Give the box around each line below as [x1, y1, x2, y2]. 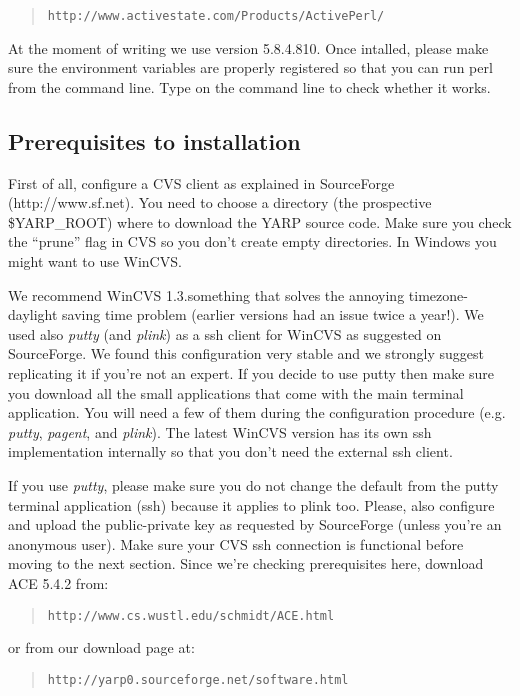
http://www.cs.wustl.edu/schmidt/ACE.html [47, 608, 335, 623]
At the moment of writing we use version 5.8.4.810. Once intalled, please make [8, 37, 489, 58]
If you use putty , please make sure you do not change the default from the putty [8, 474, 499, 495]
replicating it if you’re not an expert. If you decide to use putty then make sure [8, 362, 495, 383]
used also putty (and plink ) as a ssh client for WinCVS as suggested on [8, 323, 442, 344]
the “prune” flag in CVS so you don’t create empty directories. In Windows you [8, 231, 497, 252]
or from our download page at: [8, 637, 195, 658]
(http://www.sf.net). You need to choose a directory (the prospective [8, 192, 432, 213]
